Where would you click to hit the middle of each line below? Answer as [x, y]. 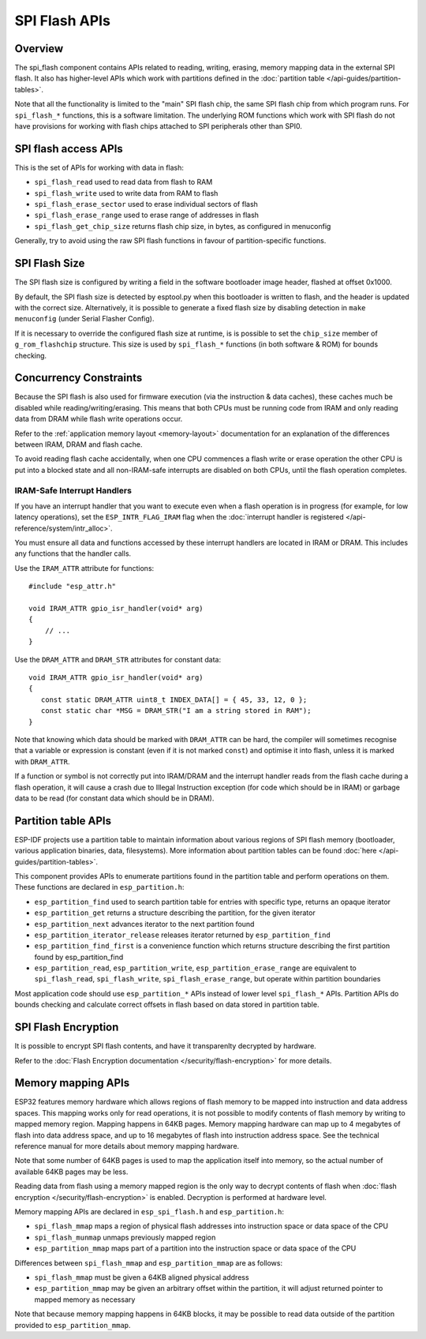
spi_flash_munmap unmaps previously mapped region [125, 1237]
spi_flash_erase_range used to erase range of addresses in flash [147, 215]
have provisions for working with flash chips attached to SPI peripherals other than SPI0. [159, 126]
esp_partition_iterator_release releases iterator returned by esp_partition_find [182, 935]
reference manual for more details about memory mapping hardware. [127, 1146]
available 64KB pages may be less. [71, 1172]
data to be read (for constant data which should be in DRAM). [114, 798]
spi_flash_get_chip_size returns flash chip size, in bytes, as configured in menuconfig [183, 226]
